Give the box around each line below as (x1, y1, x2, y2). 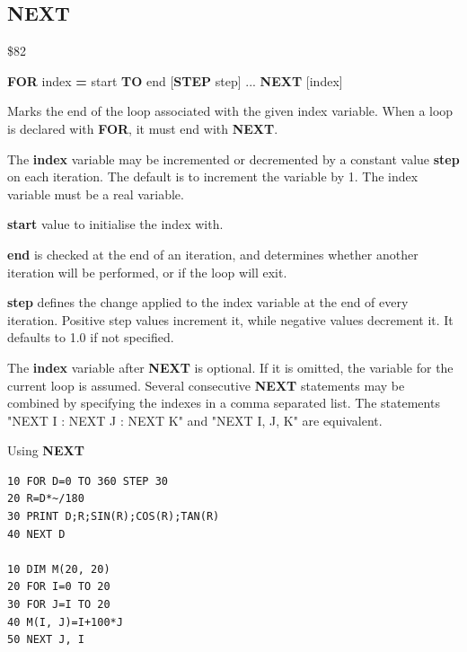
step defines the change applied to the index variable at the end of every (7, 293, 409, 312)
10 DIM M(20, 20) (7, 562, 110, 576)
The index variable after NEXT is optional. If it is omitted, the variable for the (7, 357, 454, 376)
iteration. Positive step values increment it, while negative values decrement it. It (7, 310, 454, 329)
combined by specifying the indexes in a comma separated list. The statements (7, 393, 440, 412)
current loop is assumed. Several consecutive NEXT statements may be (7, 375, 405, 394)
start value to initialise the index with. (7, 215, 224, 233)
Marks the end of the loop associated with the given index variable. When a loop (7, 101, 454, 120)
